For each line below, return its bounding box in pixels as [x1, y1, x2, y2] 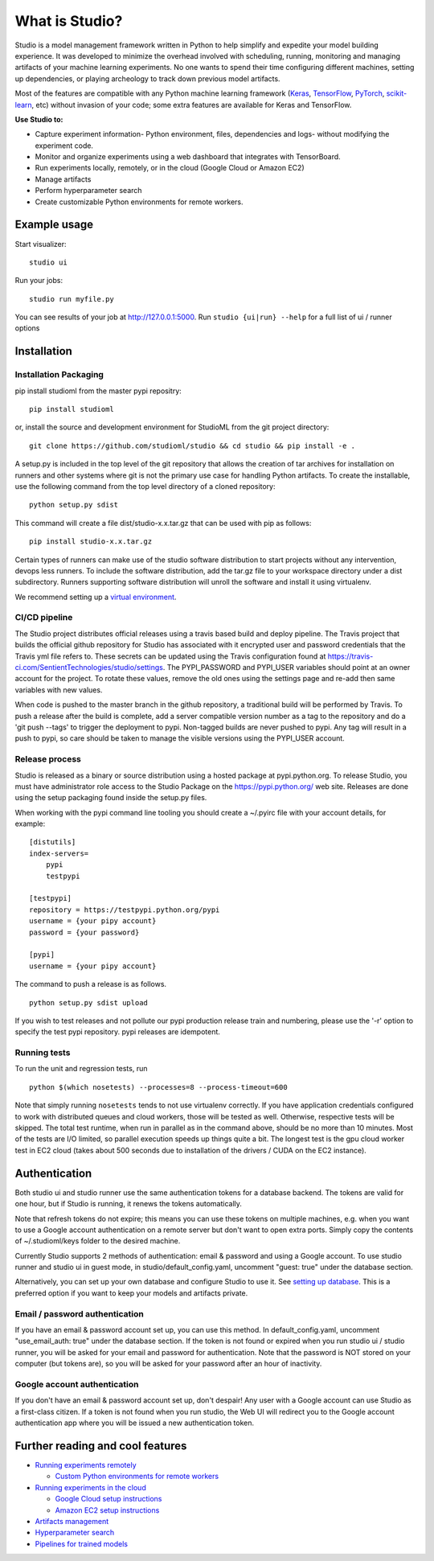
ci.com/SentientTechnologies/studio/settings [14, 663, 164, 672]
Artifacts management [35, 1516, 108, 1526]
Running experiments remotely [35, 1460, 137, 1469]
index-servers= [29, 848, 89, 858]
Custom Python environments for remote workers [55, 1472, 219, 1481]
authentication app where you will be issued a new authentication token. [14, 1418, 255, 1427]
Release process [14, 754, 82, 765]
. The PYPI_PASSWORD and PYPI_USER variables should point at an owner [162, 663, 411, 672]
